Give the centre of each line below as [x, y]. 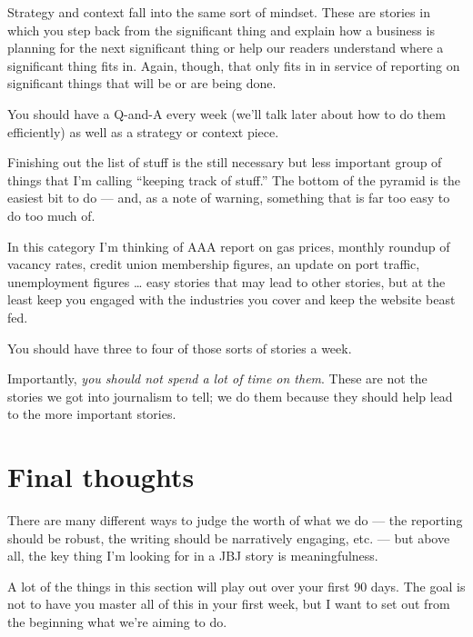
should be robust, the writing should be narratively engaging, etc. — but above [229, 537]
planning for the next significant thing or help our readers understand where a [226, 48]
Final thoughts [101, 477]
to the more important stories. [92, 414]
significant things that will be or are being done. [142, 83]
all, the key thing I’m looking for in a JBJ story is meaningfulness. [193, 556]
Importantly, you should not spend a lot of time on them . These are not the [217, 378]
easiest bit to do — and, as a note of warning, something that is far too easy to [229, 198]
